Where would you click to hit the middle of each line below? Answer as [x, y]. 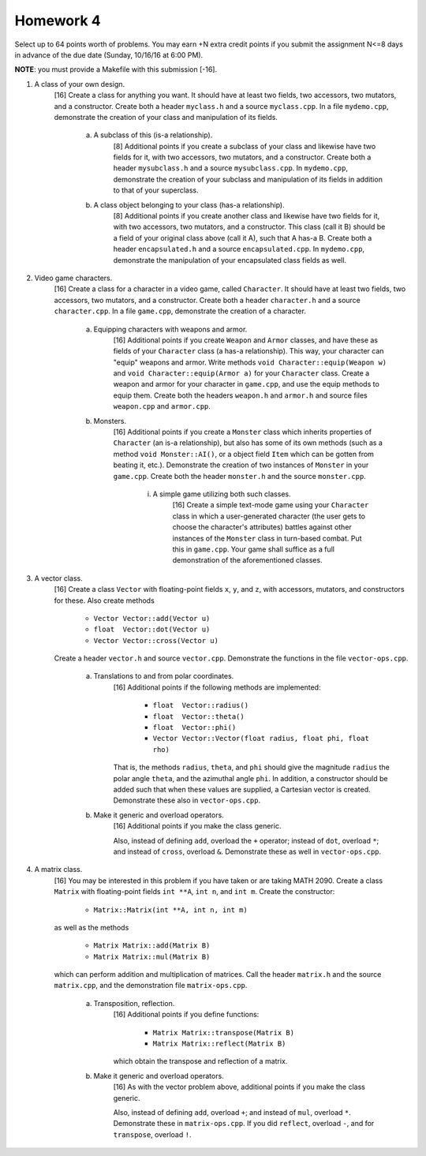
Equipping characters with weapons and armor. [170, 329]
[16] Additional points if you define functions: [186, 1015]
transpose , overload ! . [152, 1134]
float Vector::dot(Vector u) [152, 630]
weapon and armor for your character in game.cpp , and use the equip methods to [247, 384]
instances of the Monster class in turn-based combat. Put [267, 538]
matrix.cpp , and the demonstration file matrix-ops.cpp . [151, 986]
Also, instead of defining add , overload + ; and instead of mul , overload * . [232, 1112]
